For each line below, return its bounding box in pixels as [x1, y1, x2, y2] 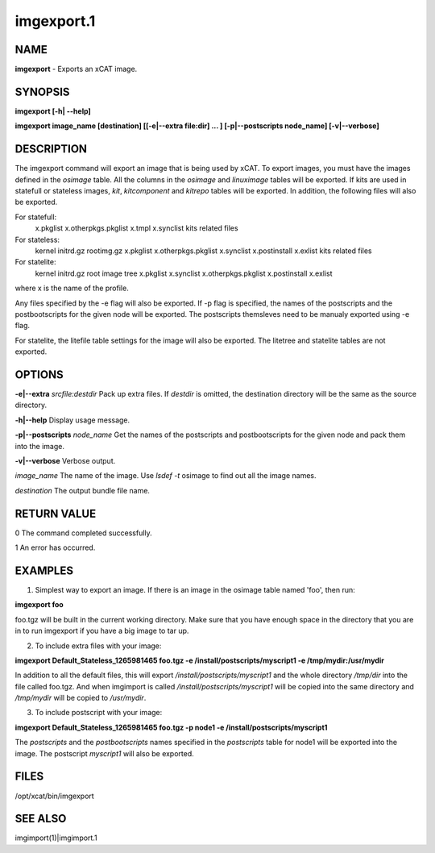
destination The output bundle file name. [14, 485, 151, 495]
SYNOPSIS [14, 85, 70, 98]
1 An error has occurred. [14, 543, 96, 552]
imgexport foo [14, 600, 64, 610]
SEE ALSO [14, 812, 67, 826]
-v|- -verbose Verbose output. [14, 456, 116, 465]
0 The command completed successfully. [14, 528, 152, 538]
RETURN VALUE [14, 506, 97, 520]
